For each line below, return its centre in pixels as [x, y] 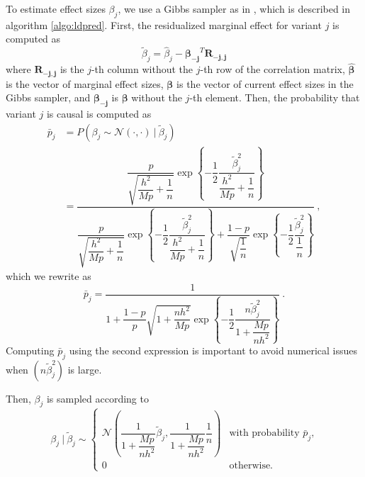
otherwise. [251, 466]
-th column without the [142, 69]
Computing [30, 350]
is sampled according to [97, 398]
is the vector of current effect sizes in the [265, 83]
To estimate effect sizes [56, 9]
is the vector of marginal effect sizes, [85, 83]
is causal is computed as [99, 114]
